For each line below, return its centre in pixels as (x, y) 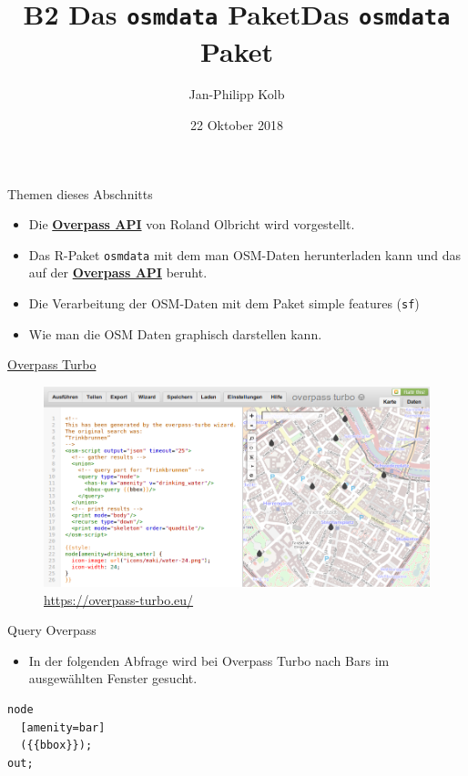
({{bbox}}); (56, 746)
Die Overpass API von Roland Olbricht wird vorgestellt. (192, 224)
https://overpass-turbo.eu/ (119, 599)
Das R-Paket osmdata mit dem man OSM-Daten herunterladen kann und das (245, 254)
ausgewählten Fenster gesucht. (113, 678)
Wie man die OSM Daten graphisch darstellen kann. (175, 333)
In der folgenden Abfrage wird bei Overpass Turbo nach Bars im (209, 660)
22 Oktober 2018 (237, 125)
